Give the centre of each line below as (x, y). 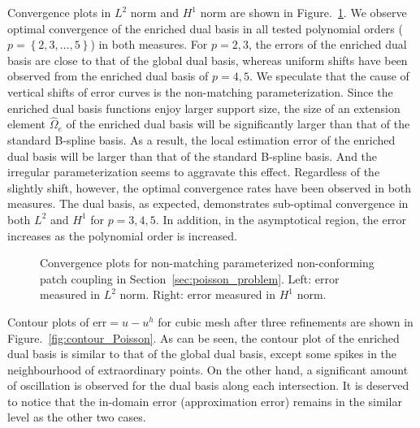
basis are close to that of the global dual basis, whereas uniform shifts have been (208, 60)
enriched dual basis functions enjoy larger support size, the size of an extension (204, 108)
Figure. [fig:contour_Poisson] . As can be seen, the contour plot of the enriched (204, 337)
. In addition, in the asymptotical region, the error (281, 219)
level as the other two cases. (77, 417)
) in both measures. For (149, 44)
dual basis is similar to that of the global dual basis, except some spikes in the (202, 354)
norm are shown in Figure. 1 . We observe (303, 12)
